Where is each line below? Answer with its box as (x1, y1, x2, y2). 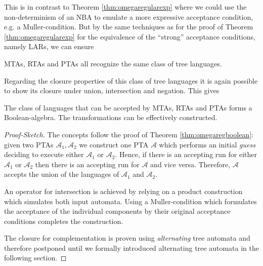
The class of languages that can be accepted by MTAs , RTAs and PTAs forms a (4, 102, 252, 112)
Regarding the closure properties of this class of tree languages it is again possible (4, 75, 258, 86)
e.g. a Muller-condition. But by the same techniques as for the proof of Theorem (4, 21, 253, 32)
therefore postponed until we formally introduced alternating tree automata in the (4, 242, 259, 253)
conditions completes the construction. (4, 215, 123, 226)
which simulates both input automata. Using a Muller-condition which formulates (4, 196, 257, 206)
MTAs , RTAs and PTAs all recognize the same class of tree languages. (4, 58, 222, 68)
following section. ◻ (4, 252, 67, 263)
